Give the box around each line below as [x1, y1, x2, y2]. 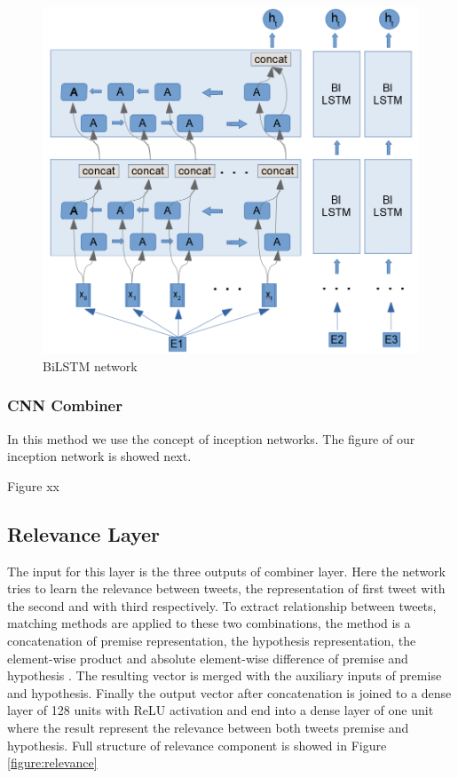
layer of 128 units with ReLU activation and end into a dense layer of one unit [7, 701, 434, 719]
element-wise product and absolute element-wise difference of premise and [7, 648, 408, 667]
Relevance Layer [7, 520, 161, 547]
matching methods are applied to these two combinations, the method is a [7, 614, 411, 632]
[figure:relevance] [7, 753, 98, 772]
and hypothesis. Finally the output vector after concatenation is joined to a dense [7, 683, 452, 702]
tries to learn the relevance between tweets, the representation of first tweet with [7, 579, 446, 598]
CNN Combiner [7, 394, 122, 417]
